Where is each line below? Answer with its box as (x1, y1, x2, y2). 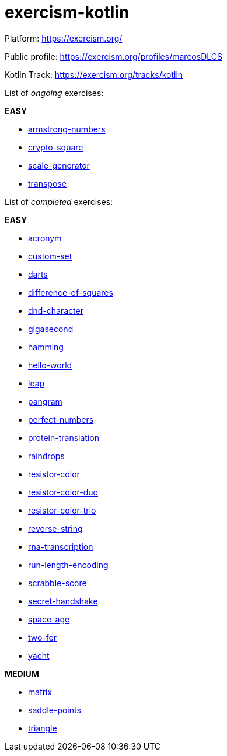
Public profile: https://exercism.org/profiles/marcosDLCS (5, 51, 222, 61)
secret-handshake (28, 596, 98, 606)
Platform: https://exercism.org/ (5, 33, 123, 43)
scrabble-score (28, 577, 87, 588)
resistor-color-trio (28, 505, 96, 515)
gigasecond (28, 323, 74, 334)
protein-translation (28, 432, 99, 443)
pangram (28, 396, 62, 406)
